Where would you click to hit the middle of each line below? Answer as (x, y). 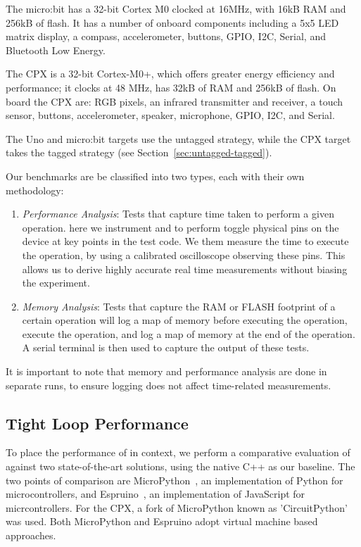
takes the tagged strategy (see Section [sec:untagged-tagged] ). (139, 152)
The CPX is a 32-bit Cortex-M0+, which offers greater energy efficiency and (170, 74)
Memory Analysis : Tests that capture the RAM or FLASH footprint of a (179, 306)
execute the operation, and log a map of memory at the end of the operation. (189, 333)
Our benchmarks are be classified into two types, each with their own (155, 176)
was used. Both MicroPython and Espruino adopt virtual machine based (162, 521)
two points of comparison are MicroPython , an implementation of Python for (175, 480)
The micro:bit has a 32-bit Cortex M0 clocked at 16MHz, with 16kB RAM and (176, 8)
